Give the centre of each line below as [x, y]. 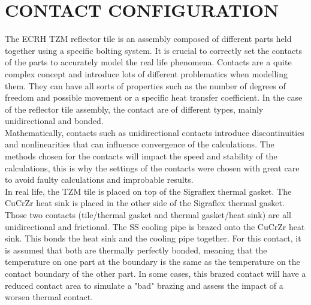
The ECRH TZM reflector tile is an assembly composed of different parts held [148, 39]
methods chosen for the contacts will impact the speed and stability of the [141, 156]
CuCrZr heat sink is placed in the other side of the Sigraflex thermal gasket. [145, 203]
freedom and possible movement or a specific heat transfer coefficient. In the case [154, 97]
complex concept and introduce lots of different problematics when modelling [146, 73]
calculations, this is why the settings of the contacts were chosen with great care [152, 167]
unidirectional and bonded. [54, 121]
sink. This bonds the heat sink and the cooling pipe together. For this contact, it [153, 238]
